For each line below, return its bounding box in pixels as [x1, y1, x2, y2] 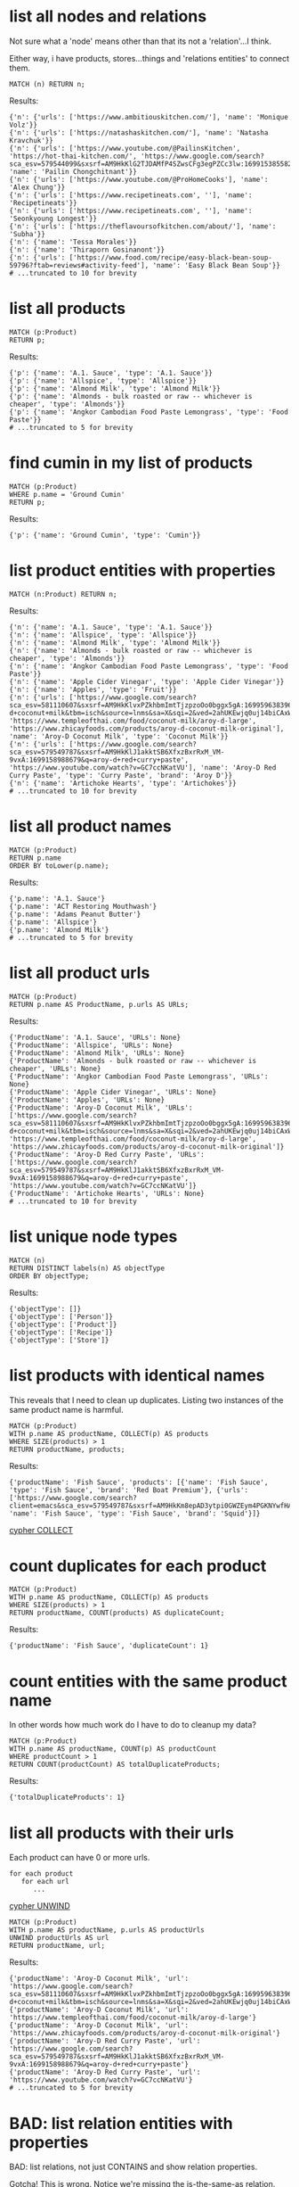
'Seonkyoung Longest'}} [9, 214, 98, 223]
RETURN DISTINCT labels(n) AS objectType [9, 1264, 166, 1273]
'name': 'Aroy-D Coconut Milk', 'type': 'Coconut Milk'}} [9, 731, 229, 741]
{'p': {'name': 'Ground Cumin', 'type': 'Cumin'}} [9, 531, 201, 540]
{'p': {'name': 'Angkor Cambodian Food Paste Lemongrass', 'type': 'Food [9, 408, 289, 417]
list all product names [9, 816, 172, 836]
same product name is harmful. [9, 1404, 124, 1415]
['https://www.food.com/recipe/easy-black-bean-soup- [69, 252, 273, 262]
